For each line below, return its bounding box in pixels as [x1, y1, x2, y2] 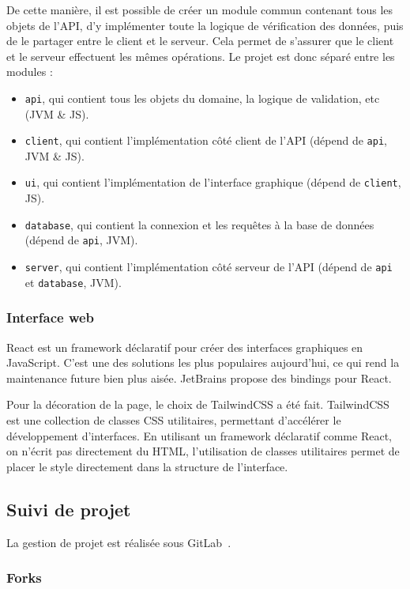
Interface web [6, 308, 95, 327]
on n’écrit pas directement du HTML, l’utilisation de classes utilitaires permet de [6, 443, 400, 459]
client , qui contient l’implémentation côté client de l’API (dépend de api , [24, 132, 387, 149]
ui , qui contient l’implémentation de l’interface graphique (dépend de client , [24, 174, 401, 191]
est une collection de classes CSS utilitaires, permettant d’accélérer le [6, 411, 341, 428]
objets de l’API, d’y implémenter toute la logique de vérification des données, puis [6, 17, 404, 33]
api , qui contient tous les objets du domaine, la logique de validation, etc [24, 89, 380, 106]
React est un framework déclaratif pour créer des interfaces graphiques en [6, 338, 363, 355]
